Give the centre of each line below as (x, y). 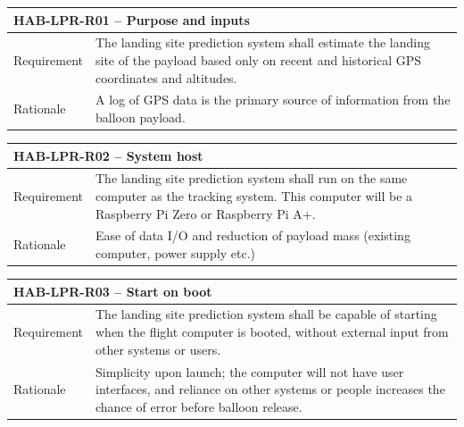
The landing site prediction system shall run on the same (252, 178)
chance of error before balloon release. (199, 406)
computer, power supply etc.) (176, 253)
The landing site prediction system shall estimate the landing (263, 42)
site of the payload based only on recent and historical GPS (259, 59)
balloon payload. (141, 117)
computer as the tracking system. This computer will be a (254, 196)
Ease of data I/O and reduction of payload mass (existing (253, 235)
